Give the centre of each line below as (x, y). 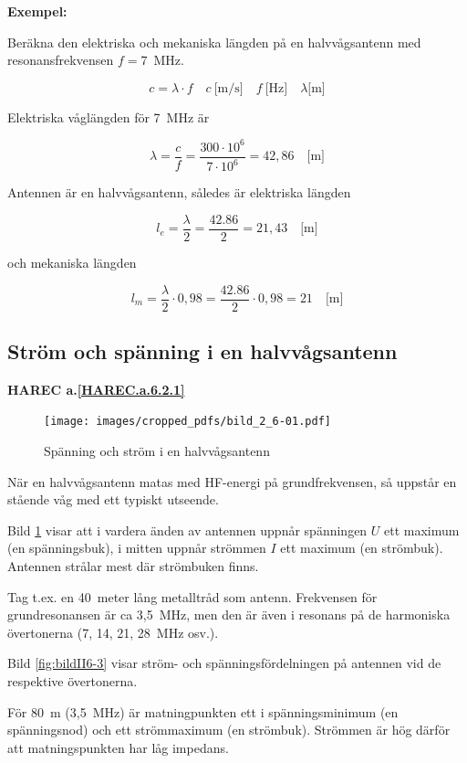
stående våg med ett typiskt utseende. (113, 499)
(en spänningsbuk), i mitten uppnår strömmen (137, 548)
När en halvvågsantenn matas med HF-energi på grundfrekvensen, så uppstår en (232, 481)
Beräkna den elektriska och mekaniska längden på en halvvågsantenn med (214, 42)
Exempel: (37, 11)
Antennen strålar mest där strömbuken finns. (133, 566)
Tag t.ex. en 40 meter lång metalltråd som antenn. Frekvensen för (192, 596)
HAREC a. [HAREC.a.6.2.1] (96, 389)
